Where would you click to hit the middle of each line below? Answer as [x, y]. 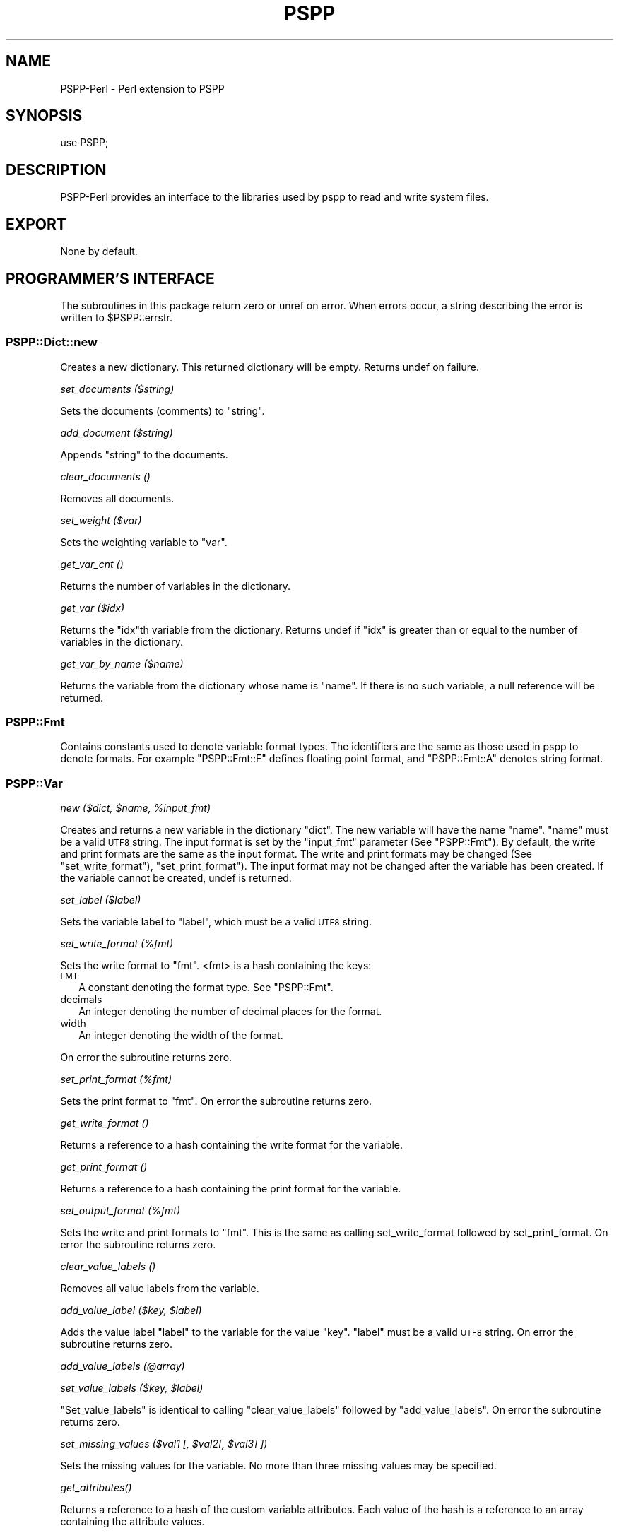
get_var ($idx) [93, 608]
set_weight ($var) [101, 520]
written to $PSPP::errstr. [116, 317]
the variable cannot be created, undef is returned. [176, 878]
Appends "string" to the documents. [144, 454]
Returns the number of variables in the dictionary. [176, 586]
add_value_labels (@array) [123, 1366]
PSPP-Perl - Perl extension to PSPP [142, 88]
